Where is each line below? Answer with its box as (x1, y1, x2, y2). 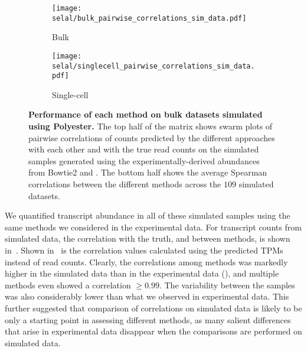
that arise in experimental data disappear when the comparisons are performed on (5, 325, 302, 337)
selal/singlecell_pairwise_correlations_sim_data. (52, 61, 255, 70)
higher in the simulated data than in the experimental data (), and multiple (5, 267, 279, 279)
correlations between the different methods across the (28, 178, 221, 190)
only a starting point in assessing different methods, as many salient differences (5, 313, 291, 326)
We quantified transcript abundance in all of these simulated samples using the (5, 209, 290, 222)
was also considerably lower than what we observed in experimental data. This (5, 290, 289, 303)
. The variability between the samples (159, 278, 295, 291)
